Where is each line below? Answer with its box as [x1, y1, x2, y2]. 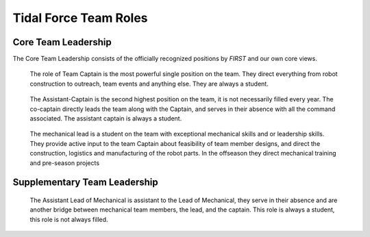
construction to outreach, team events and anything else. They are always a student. [29, 79, 269, 88]
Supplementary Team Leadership [12, 177, 158, 188]
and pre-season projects [29, 158, 99, 167]
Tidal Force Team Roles [12, 10, 148, 25]
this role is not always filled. [29, 215, 109, 223]
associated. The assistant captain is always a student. [29, 114, 182, 123]
